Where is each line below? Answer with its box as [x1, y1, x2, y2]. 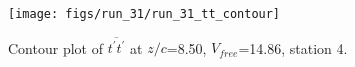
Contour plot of [8, 37, 103, 58]
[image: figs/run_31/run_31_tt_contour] [8, 7, 281, 21]
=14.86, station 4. [238, 37, 348, 58]
